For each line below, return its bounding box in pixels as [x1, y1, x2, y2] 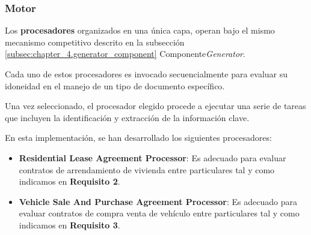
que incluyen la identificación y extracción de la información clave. [5, 111, 250, 123]
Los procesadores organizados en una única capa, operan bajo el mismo [5, 24, 275, 37]
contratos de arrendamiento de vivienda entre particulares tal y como [19, 163, 275, 176]
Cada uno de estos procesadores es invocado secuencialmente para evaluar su [5, 68, 288, 80]
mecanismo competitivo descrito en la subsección [5, 35, 185, 48]
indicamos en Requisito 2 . [19, 175, 120, 188]
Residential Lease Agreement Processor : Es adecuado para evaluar [19, 151, 286, 164]
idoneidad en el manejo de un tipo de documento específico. [5, 79, 225, 92]
